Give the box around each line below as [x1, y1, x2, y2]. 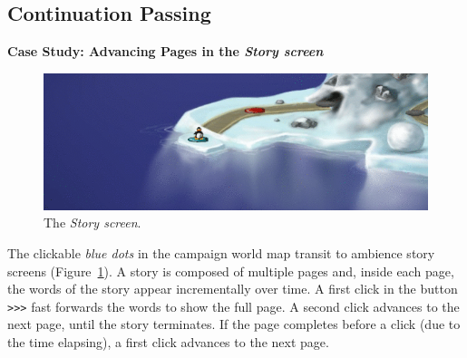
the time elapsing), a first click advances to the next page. [7, 332, 329, 351]
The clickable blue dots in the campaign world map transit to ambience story [7, 243, 435, 262]
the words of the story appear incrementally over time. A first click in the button [7, 279, 458, 298]
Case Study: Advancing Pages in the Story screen [7, 42, 324, 61]
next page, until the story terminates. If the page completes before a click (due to [7, 314, 461, 334]
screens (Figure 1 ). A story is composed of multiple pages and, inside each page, [7, 261, 454, 280]
